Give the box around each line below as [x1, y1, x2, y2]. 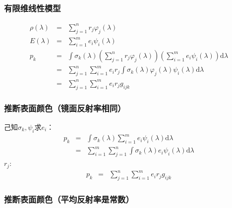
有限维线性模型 [4, 1, 61, 14]
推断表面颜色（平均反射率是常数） [4, 193, 134, 205]
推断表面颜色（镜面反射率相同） [4, 102, 126, 114]
